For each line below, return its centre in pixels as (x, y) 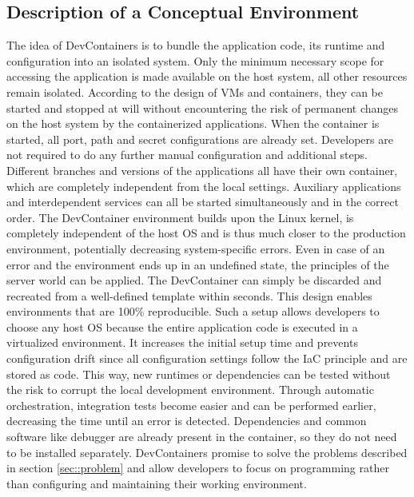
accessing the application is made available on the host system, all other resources (207, 76)
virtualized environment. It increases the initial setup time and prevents (182, 342)
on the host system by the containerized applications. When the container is (193, 123)
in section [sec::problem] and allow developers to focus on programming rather (198, 468)
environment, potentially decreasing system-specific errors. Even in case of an (196, 248)
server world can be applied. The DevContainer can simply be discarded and (194, 280)
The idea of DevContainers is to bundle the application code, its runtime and (196, 45)
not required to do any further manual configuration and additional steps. (187, 155)
